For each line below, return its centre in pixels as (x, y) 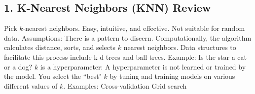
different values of (31, 85)
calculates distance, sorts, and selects (60, 47)
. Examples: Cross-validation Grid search (125, 85)
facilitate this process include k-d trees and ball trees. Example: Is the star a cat (126, 57)
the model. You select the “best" (53, 76)
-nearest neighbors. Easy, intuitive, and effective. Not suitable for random (134, 28)
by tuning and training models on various (172, 76)
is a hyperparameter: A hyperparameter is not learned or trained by (143, 66)
